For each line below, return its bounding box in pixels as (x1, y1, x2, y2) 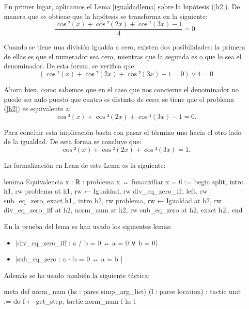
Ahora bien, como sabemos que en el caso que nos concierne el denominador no (4, 84, 239, 95)
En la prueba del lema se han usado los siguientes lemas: (4, 221, 172, 231)
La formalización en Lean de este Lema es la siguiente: (4, 160, 166, 170)
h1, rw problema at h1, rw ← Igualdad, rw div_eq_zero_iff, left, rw (4, 186, 208, 196)
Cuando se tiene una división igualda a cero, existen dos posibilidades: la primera (4, 42, 245, 52)
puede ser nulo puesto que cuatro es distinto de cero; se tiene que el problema (4, 94, 234, 104)
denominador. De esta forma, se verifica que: (4, 61, 136, 71)
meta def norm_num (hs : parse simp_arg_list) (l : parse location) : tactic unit (4, 286, 241, 296)
